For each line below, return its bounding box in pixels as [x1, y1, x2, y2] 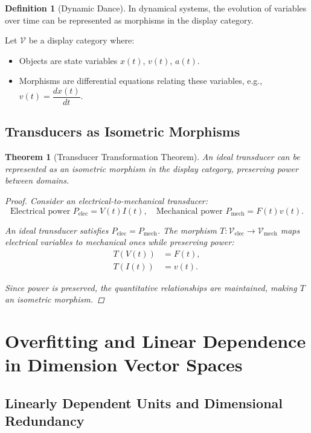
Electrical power [10, 207, 71, 216]
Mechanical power [156, 207, 223, 216]
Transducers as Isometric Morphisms [5, 122, 240, 141]
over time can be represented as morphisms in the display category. [5, 13, 254, 26]
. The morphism [157, 223, 217, 236]
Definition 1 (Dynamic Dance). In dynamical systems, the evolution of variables [5, 2, 307, 14]
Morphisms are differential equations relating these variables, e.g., [19, 74, 263, 87]
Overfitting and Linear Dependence [5, 329, 306, 353]
